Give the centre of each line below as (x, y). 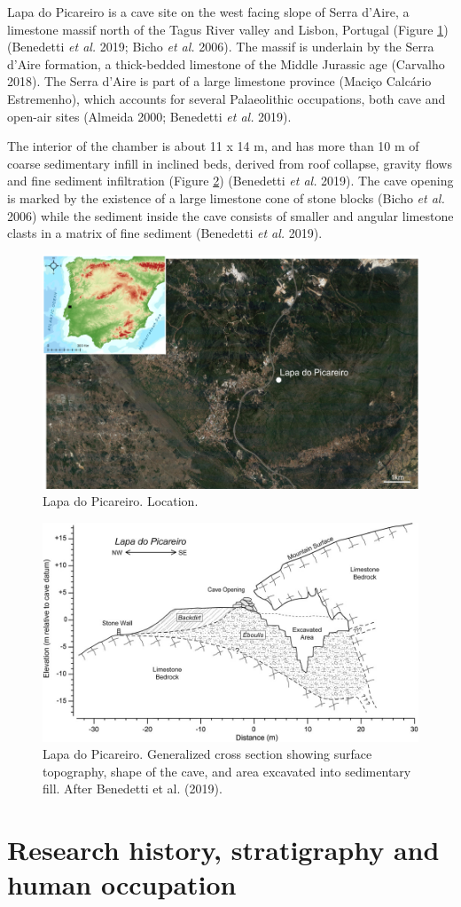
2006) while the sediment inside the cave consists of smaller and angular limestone (230, 215)
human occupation (122, 884)
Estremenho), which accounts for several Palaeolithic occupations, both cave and (227, 98)
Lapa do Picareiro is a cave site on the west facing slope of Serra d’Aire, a (208, 12)
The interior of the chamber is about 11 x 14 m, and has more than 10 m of (213, 146)
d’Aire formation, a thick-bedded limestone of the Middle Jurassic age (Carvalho (226, 63)
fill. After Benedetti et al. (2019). (133, 789)
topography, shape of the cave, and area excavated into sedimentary (227, 771)
